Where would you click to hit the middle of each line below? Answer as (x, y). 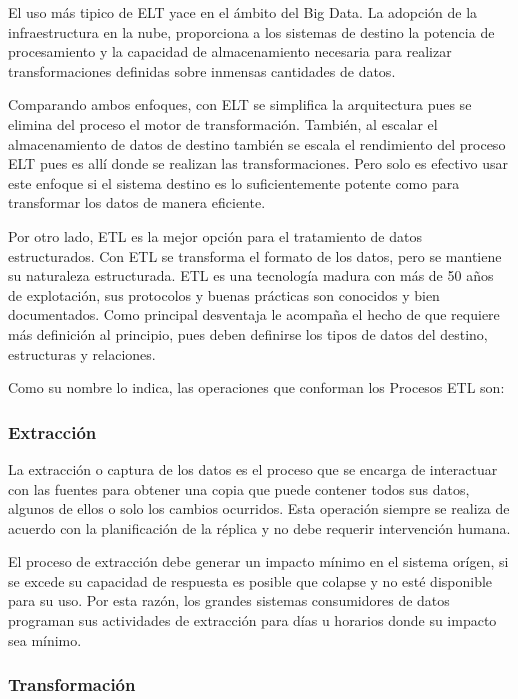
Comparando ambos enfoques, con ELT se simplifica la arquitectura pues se (240, 104)
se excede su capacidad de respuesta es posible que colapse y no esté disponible (250, 580)
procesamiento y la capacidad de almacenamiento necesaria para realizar (230, 51)
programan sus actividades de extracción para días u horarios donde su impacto (252, 620)
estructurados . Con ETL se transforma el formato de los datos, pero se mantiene (255, 255)
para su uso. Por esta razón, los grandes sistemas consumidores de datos (229, 600)
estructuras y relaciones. (82, 353)
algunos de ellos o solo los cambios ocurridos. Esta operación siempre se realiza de (259, 508)
